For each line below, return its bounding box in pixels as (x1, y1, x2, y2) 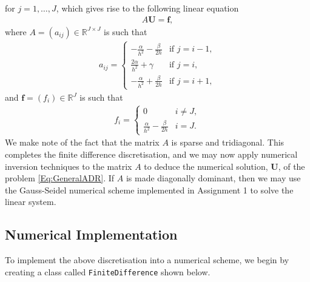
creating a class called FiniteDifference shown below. (5, 265, 211, 278)
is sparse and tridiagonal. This (171, 136, 285, 149)
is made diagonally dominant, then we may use (126, 172, 301, 184)
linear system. (5, 195, 56, 208)
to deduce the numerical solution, (144, 159, 268, 172)
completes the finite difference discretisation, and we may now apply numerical (5, 147, 298, 160)
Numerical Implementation (5, 225, 178, 244)
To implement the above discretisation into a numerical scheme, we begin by (5, 253, 289, 266)
